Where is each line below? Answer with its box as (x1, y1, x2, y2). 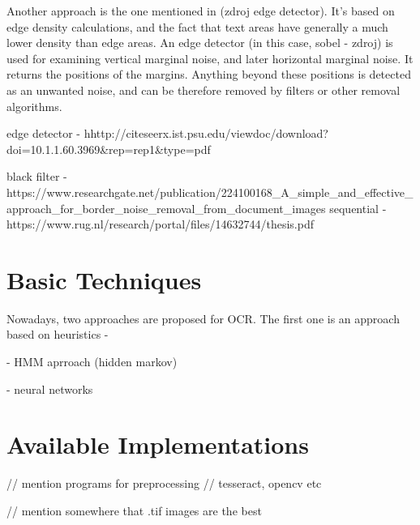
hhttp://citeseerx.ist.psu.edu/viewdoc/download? (84, 125, 328, 142)
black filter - (6, 168, 67, 185)
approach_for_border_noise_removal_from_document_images (6, 199, 326, 216)
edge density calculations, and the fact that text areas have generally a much (6, 18, 388, 35)
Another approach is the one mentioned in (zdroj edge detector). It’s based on (6, 2, 395, 19)
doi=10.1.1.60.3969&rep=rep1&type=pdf (6, 140, 211, 157)
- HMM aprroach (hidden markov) (6, 353, 178, 370)
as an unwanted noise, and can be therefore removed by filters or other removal (6, 81, 401, 98)
